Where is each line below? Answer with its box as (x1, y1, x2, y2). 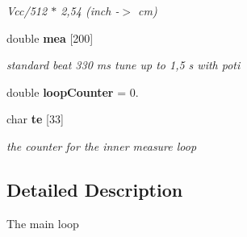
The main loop (6, 214, 79, 231)
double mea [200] (6, 29, 94, 46)
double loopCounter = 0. (6, 83, 139, 100)
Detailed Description (6, 177, 183, 202)
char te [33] (6, 110, 64, 127)
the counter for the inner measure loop (6, 137, 197, 154)
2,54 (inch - (61, 2, 119, 19)
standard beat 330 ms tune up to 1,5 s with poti (6, 56, 241, 73)
